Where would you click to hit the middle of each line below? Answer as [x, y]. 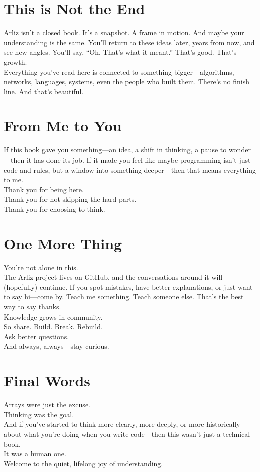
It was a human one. [35, 454]
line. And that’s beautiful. [44, 91]
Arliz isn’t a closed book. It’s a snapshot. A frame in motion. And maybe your [124, 32]
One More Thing [63, 243]
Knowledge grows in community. [53, 316]
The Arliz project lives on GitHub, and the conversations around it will [113, 277]
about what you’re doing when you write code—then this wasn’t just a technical [127, 434]
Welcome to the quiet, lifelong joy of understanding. [84, 463]
